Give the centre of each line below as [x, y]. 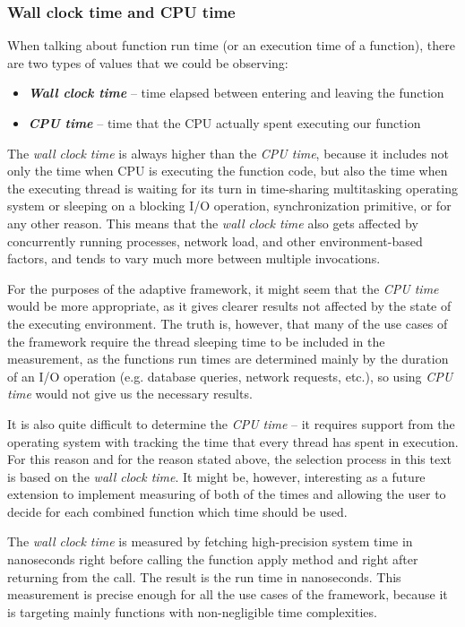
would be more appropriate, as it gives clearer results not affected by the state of [229, 306]
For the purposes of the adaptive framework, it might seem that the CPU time [223, 288]
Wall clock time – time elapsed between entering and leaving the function [236, 93]
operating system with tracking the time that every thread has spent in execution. [233, 441]
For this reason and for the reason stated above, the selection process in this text [230, 459]
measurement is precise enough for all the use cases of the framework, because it [228, 594]
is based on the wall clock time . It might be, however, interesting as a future [216, 476]
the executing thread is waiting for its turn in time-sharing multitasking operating [232, 188]
